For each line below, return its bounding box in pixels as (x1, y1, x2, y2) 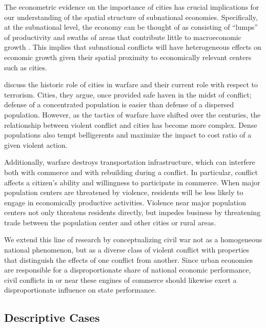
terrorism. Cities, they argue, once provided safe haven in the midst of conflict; (4, 89, 252, 100)
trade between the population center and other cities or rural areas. (4, 217, 216, 227)
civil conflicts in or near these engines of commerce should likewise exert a (4, 274, 237, 285)
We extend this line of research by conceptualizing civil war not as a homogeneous (4, 234, 262, 245)
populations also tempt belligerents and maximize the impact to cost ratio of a (4, 129, 252, 140)
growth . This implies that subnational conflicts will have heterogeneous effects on (4, 42, 261, 52)
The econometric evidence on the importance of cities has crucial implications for (4, 2, 259, 12)
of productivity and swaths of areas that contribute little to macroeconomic (4, 31, 241, 42)
